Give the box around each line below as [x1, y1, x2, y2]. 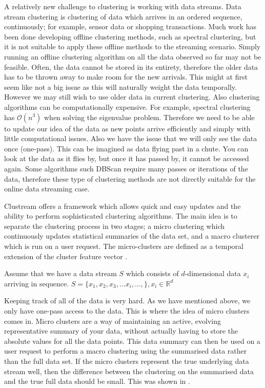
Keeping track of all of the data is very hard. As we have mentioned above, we [4, 295, 251, 306]
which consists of [126, 268, 179, 279]
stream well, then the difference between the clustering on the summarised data [4, 365, 254, 376]
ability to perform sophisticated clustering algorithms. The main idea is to [4, 210, 237, 221]
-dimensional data [185, 268, 241, 279]
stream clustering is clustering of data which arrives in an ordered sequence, [4, 11, 242, 22]
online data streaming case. [4, 183, 90, 194]
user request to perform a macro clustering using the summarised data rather [4, 345, 247, 356]
